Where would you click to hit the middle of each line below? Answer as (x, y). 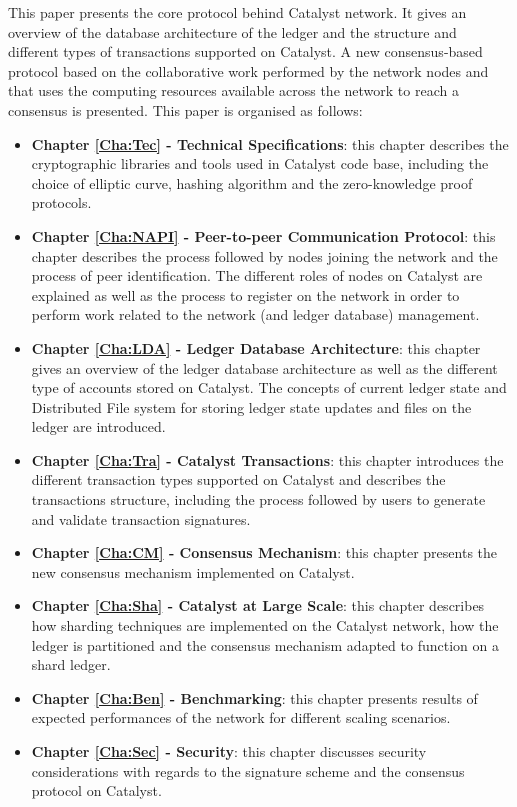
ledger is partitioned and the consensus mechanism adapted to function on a (265, 644)
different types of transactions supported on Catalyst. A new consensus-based (245, 51)
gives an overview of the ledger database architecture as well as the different (264, 367)
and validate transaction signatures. (141, 518)
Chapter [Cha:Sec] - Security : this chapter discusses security (229, 751)
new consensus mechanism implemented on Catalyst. (193, 571)
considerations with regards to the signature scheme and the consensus (248, 770)
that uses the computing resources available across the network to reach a (233, 90)
